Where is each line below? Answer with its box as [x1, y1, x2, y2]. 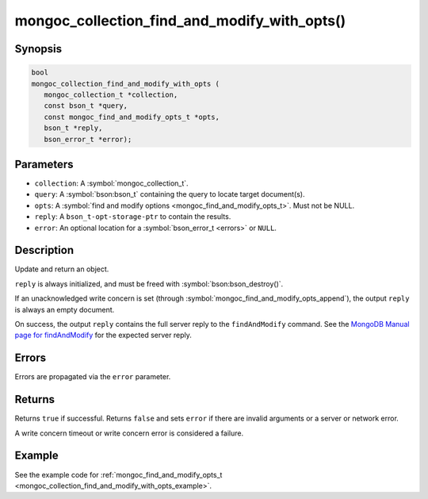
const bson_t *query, [44, 102, 128, 110]
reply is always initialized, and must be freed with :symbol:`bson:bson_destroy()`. [14, 278, 284, 289]
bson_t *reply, [44, 124, 103, 132]
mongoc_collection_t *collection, [44, 90, 178, 99]
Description [14, 244, 75, 257]
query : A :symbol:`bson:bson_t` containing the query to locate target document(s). [34, 190, 305, 199]
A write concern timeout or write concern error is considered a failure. [14, 428, 244, 438]
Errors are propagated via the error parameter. [14, 372, 171, 382]
